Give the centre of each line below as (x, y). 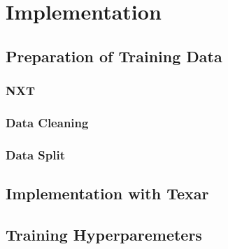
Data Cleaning (47, 122)
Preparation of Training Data (114, 56)
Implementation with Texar (107, 193)
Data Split (35, 154)
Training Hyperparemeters (104, 234)
